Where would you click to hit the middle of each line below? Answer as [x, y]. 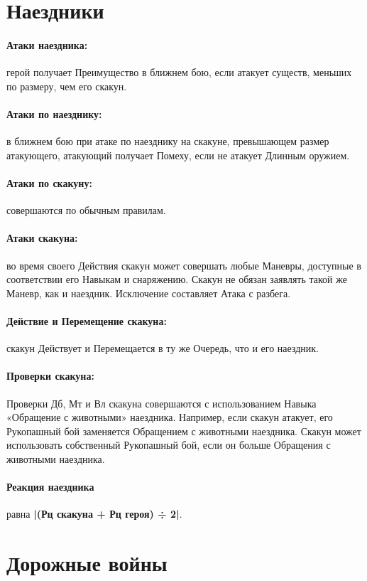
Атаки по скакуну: [49, 182]
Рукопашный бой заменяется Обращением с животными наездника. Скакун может [184, 431]
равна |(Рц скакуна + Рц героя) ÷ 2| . [94, 514]
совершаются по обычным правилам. [86, 210]
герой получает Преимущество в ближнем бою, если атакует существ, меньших [179, 72]
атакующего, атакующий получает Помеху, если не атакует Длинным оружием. [178, 155]
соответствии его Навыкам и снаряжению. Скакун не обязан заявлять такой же [177, 279]
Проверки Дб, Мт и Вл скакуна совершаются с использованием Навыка [161, 403]
